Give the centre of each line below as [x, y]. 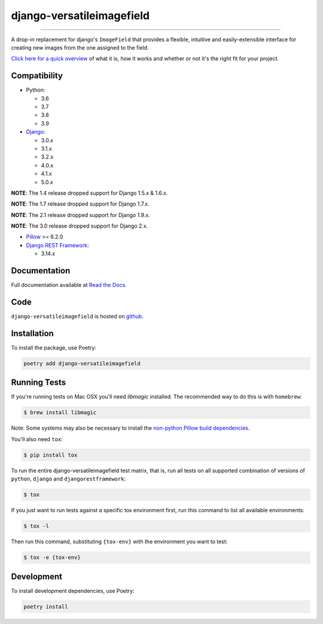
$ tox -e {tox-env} [52, 558]
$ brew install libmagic [60, 413]
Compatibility [37, 76]
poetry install [46, 606]
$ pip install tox [51, 455]
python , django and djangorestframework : [68, 479]
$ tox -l [36, 526]
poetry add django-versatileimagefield [82, 363]
